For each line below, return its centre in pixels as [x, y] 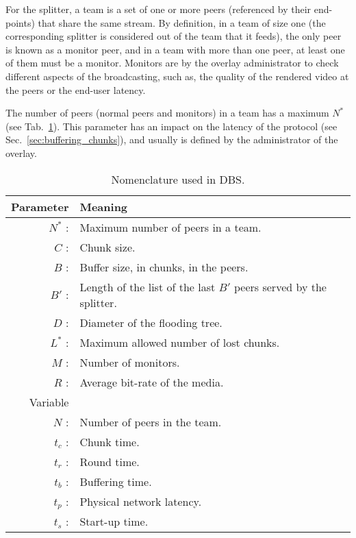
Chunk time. [110, 441]
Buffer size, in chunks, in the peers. [164, 267]
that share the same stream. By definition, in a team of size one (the [182, 22]
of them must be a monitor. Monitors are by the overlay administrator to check [172, 63]
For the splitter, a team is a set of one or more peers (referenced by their [158, 9]
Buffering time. [116, 481]
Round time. [110, 461]
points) [20, 22]
